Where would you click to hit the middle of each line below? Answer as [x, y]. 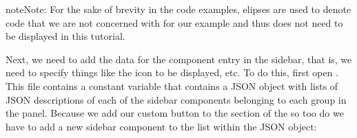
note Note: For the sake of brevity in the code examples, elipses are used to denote [178, 9]
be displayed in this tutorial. [65, 36]
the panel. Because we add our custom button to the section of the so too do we [175, 113]
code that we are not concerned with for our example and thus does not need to [174, 22]
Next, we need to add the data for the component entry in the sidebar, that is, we [179, 59]
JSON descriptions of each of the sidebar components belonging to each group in [176, 99]
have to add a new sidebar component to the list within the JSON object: [161, 126]
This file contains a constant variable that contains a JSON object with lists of [172, 85]
